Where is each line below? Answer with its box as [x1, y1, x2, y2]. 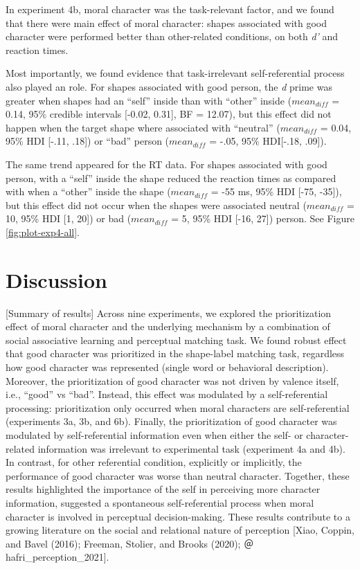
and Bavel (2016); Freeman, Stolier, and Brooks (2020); [6, 536, 241, 550]
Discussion [6, 265, 107, 293]
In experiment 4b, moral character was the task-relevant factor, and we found [6, 2, 334, 16]
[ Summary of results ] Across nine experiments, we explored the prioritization [6, 305, 332, 320]
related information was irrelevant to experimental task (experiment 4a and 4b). [6, 441, 345, 455]
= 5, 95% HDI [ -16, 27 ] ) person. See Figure [171, 211, 354, 226]
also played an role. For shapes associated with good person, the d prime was [6, 79, 332, 93]
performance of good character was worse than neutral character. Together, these [6, 468, 350, 482]
